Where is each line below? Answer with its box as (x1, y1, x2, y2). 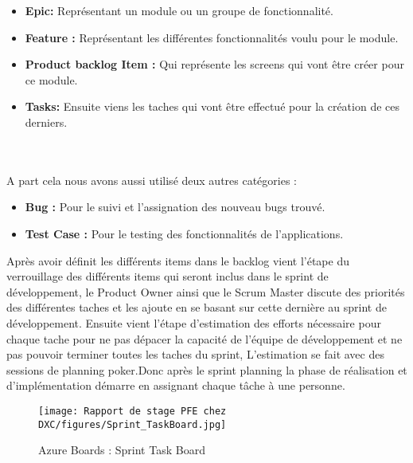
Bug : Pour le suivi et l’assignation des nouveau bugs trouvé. (25, 198, 325, 215)
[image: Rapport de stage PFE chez (38, 405, 227, 417)
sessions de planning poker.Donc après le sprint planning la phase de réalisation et (6, 361, 407, 378)
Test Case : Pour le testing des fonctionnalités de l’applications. (25, 225, 344, 241)
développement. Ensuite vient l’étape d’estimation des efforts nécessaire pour (6, 314, 381, 331)
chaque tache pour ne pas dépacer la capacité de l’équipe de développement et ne (6, 330, 403, 347)
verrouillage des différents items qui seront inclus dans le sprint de (6, 268, 329, 284)
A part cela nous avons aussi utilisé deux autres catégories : (6, 171, 298, 188)
